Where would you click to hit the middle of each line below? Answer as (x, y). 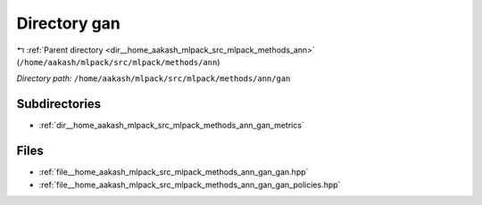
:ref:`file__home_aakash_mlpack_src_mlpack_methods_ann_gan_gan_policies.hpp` (190, 184)
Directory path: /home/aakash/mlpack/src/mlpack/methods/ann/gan (154, 78)
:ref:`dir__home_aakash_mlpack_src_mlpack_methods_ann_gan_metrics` (172, 126)
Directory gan (68, 23)
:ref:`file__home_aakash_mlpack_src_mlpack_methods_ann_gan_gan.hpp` (174, 172)
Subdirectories (59, 104)
